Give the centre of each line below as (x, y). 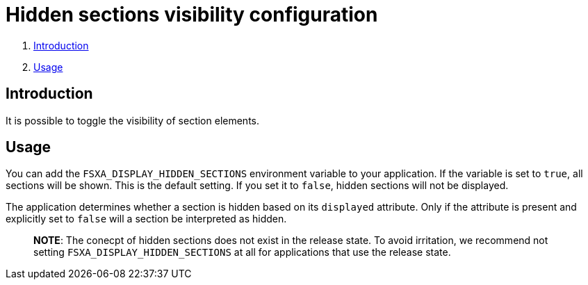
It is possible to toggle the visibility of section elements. (132, 120)
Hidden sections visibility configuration (192, 15)
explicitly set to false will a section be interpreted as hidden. (146, 219)
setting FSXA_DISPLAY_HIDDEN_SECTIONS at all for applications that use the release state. (242, 252)
